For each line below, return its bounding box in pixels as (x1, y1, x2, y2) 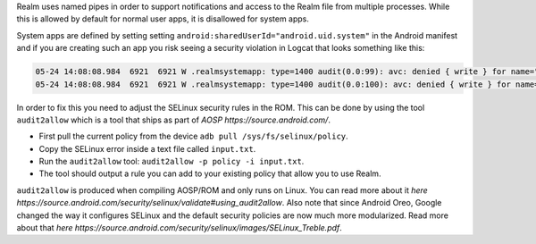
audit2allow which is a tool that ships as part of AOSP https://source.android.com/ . (16, 114, 331, 125)
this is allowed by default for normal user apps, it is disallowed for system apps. (16, 13, 310, 24)
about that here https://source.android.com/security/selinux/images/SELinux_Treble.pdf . (16, 223, 343, 233)
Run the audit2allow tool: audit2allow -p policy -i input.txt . (38, 156, 305, 167)
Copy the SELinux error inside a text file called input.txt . (38, 143, 256, 154)
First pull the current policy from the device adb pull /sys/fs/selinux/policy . (38, 130, 348, 142)
